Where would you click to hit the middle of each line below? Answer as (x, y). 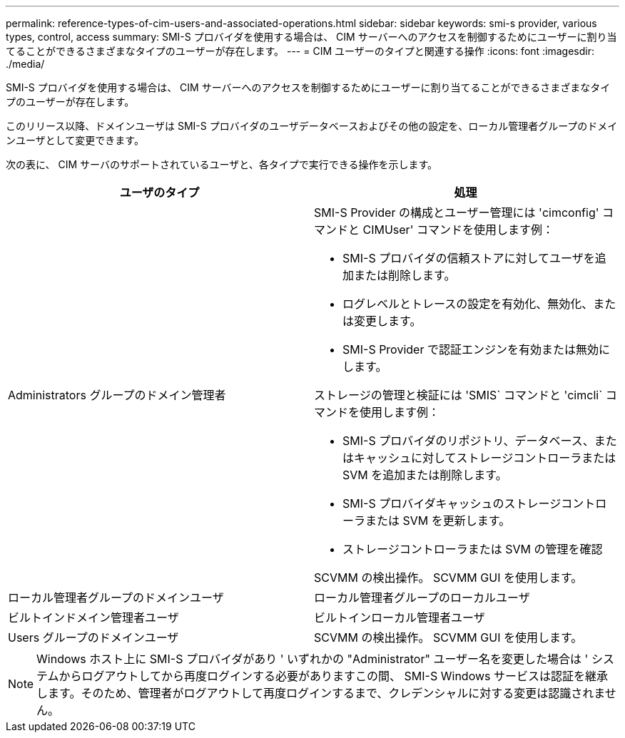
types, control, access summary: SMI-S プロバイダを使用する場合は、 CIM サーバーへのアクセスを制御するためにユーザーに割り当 (311, 37)
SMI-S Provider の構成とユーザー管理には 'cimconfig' (457, 212)
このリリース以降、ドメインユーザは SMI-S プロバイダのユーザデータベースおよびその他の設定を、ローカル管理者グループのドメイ (312, 126)
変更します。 (388, 321)
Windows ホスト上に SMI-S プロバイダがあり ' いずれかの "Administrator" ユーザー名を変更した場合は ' (312, 659)
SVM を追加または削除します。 (425, 475)
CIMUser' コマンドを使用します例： (458, 230)
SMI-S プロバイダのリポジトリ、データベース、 (468, 441)
